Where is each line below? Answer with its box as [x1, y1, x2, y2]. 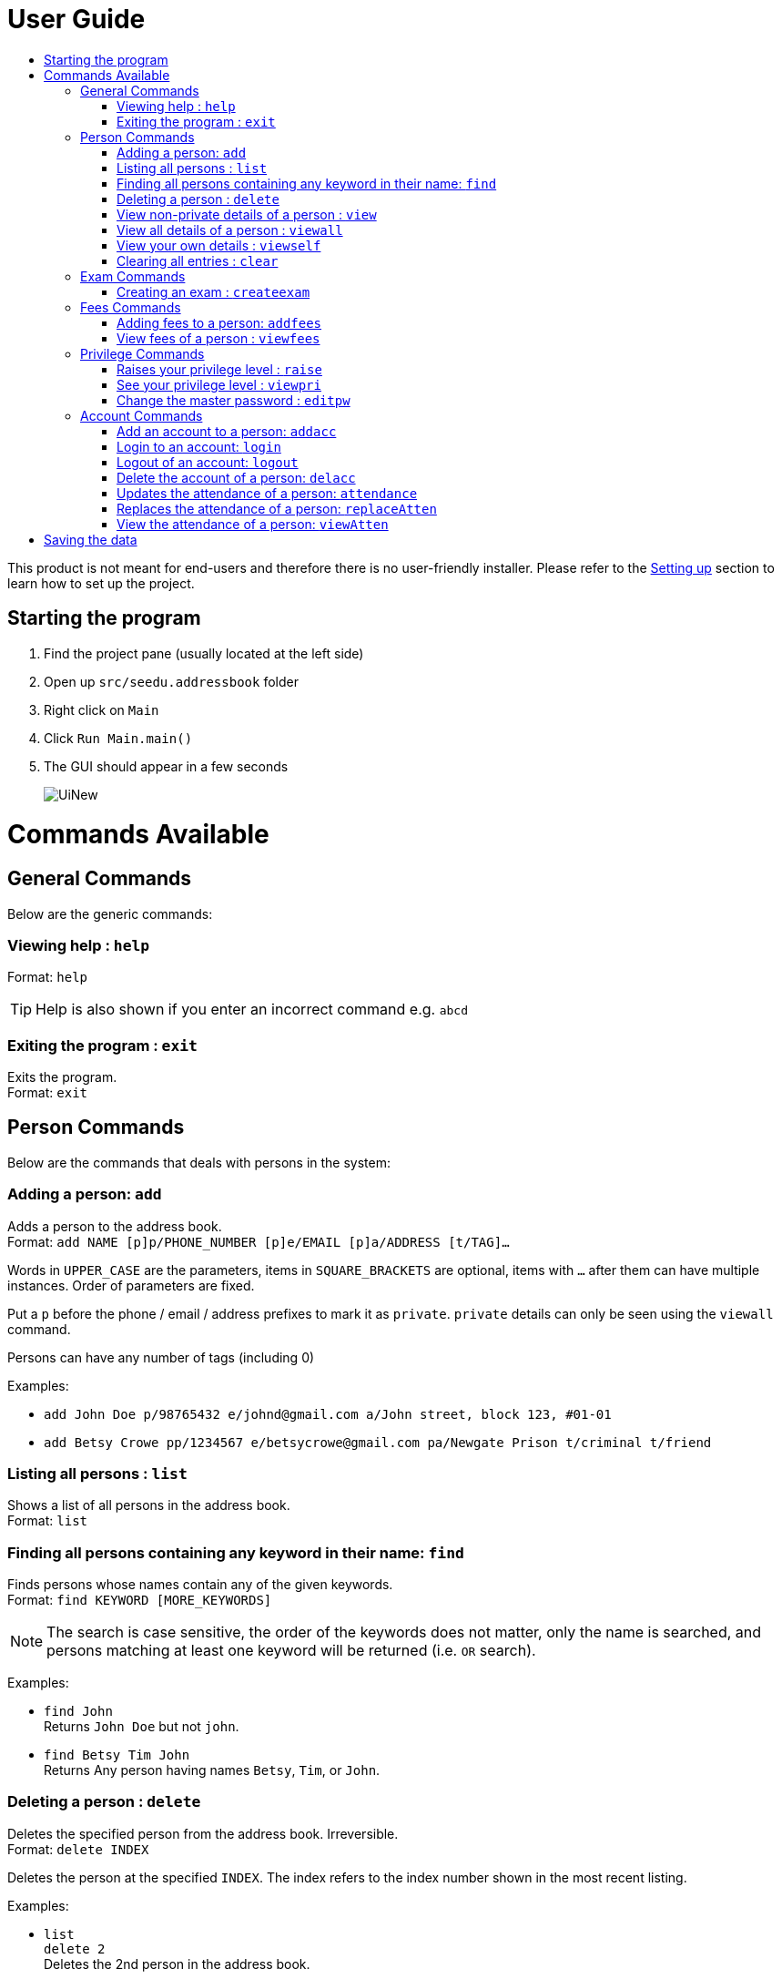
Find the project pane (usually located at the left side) [44, 645, 364, 661]
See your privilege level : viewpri [117, 376, 321, 393]
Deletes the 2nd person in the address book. [44, 1955, 310, 1972]
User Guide [7, 4, 146, 35]
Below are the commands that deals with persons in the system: [7, 1154, 391, 1170]
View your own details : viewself [117, 237, 321, 253]
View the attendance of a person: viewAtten [117, 515, 389, 532]
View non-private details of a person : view [117, 206, 377, 222]
